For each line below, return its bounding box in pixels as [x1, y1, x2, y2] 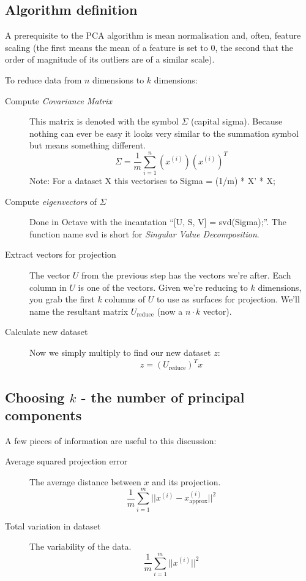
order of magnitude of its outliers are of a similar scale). [5, 53, 215, 66]
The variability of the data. [29, 540, 132, 553]
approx [189, 498, 208, 504]
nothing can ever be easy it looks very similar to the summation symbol [29, 126, 299, 139]
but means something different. [29, 139, 146, 152]
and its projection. [152, 475, 221, 488]
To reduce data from [5, 73, 82, 86]
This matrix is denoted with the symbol [29, 115, 179, 128]
